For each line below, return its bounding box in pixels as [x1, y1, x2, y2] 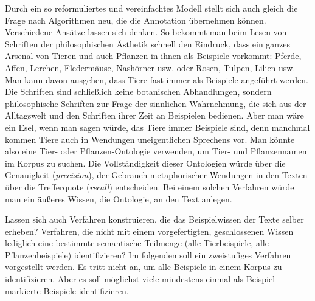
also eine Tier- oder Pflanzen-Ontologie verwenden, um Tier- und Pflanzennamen [5, 145, 307, 157]
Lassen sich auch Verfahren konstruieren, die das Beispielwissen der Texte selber [5, 213, 304, 226]
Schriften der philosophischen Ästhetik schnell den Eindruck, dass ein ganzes [5, 37, 291, 50]
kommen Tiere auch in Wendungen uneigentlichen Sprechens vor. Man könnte [5, 133, 295, 145]
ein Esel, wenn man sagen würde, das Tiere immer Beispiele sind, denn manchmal [5, 120, 310, 133]
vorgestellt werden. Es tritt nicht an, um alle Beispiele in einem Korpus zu [5, 260, 282, 273]
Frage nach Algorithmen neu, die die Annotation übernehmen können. [5, 13, 266, 26]
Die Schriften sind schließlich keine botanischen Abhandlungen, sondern [5, 85, 272, 98]
